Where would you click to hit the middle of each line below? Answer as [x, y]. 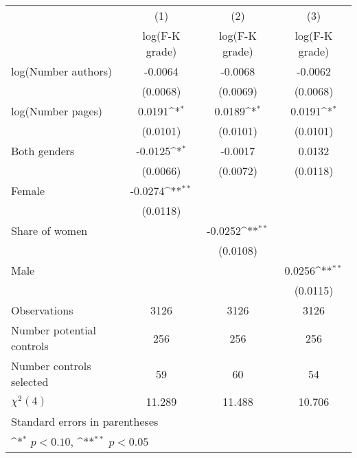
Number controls [51, 366]
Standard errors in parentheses [85, 421]
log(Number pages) [57, 111]
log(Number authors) [62, 71]
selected [30, 381]
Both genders [43, 151]
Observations [42, 310]
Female [28, 191]
